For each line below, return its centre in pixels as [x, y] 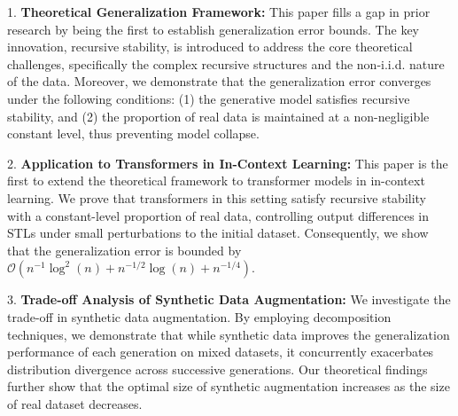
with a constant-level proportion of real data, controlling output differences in [218, 215]
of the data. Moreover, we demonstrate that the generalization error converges [219, 81]
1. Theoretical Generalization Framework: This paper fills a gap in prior [219, 12]
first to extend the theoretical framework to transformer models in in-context [216, 181]
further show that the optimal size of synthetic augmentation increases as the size [229, 386]
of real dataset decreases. [75, 403]
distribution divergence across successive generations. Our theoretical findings [217, 369]
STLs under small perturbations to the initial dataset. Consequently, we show [218, 233]
